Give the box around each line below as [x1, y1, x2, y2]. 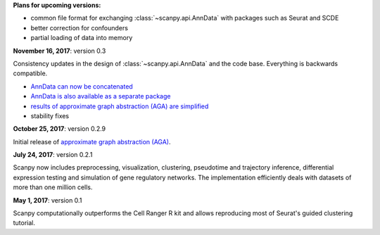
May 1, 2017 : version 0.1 [13, 196, 82, 204]
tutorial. [13, 219, 35, 227]
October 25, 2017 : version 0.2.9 [13, 125, 106, 133]
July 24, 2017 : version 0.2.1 [13, 151, 93, 159]
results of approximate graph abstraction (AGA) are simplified [30, 102, 209, 110]
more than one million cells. [13, 183, 93, 191]
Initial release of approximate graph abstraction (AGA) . [13, 137, 172, 146]
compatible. [13, 69, 48, 77]
